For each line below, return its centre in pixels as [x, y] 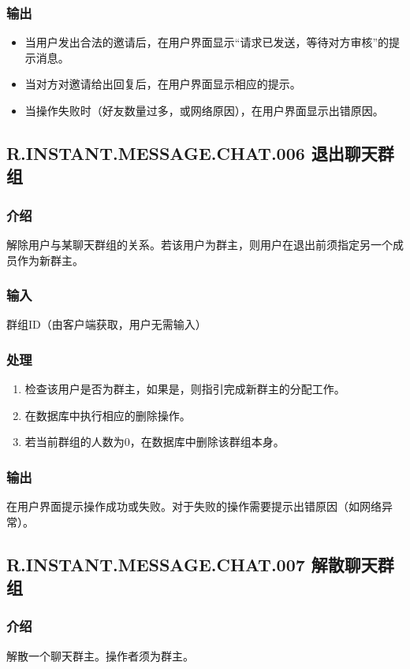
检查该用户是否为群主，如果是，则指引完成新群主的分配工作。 [185, 389]
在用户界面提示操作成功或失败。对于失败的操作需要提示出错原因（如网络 [194, 506]
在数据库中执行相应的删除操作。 [108, 415]
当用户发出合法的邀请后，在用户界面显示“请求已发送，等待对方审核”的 [207, 42]
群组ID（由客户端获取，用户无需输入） [106, 324]
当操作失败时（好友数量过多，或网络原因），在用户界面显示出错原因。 [204, 110]
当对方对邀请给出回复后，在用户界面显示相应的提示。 [163, 84]
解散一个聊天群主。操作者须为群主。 [100, 655]
